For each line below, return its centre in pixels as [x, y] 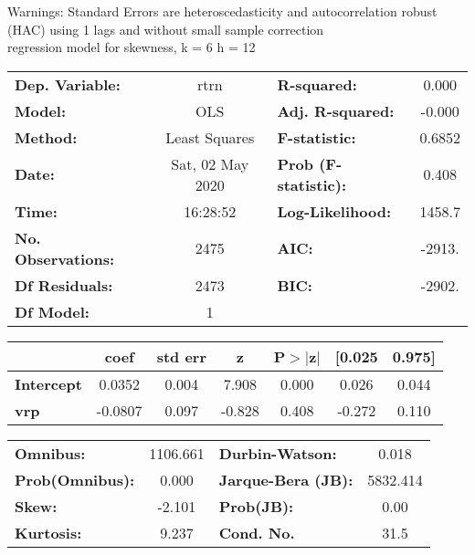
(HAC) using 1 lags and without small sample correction [166, 29]
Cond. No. [257, 532]
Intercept [48, 383]
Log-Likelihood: [334, 211]
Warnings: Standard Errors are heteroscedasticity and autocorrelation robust [222, 11]
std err [181, 356]
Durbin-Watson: [278, 453]
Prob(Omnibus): [75, 479]
